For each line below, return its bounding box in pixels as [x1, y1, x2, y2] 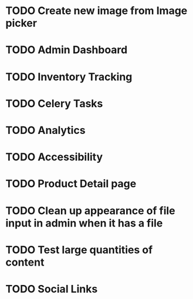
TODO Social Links [5, 282, 98, 295]
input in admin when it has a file [5, 216, 163, 229]
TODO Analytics [5, 123, 86, 137]
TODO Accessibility [5, 150, 103, 164]
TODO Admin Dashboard [5, 43, 128, 57]
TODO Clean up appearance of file [5, 204, 175, 217]
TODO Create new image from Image [5, 4, 188, 18]
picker [5, 16, 38, 30]
